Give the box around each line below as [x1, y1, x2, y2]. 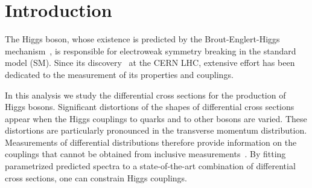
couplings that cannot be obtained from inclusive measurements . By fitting [5, 147, 286, 160]
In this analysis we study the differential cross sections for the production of [5, 88, 286, 101]
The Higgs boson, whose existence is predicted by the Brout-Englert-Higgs [5, 33, 280, 45]
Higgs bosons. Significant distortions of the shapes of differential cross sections [5, 100, 294, 113]
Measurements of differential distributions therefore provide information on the [5, 135, 297, 148]
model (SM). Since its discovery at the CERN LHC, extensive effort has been [5, 56, 295, 69]
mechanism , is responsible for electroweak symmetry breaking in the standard [5, 44, 296, 57]
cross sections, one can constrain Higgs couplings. [5, 171, 187, 184]
